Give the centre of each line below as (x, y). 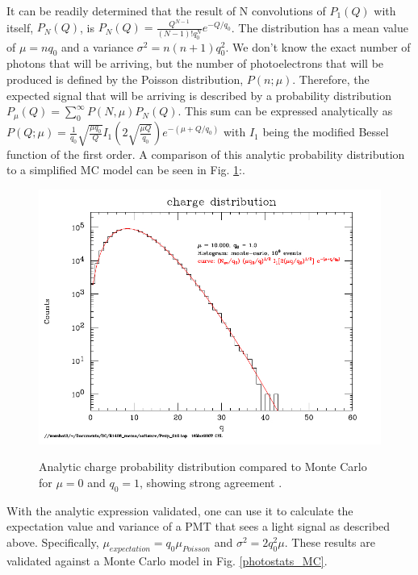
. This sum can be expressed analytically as (285, 111)
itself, (20, 27)
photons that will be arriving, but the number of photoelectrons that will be (195, 63)
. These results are (330, 542)
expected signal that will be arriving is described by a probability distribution (199, 95)
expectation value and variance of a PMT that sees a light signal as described (199, 526)
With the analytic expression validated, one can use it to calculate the (180, 510)
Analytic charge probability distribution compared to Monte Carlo (203, 467)
